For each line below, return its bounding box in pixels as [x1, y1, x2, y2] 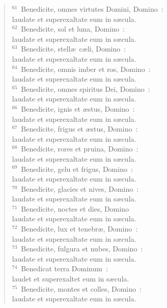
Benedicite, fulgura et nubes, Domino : [21, 243, 143, 254]
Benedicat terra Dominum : [21, 263, 108, 274]
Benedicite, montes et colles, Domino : [21, 283, 142, 294]
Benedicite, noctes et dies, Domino [21, 203, 129, 214]
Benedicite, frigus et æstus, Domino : [21, 123, 138, 134]
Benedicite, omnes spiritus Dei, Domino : [21, 83, 150, 94]
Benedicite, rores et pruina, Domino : [21, 143, 138, 154]
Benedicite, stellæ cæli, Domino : [21, 43, 126, 54]
